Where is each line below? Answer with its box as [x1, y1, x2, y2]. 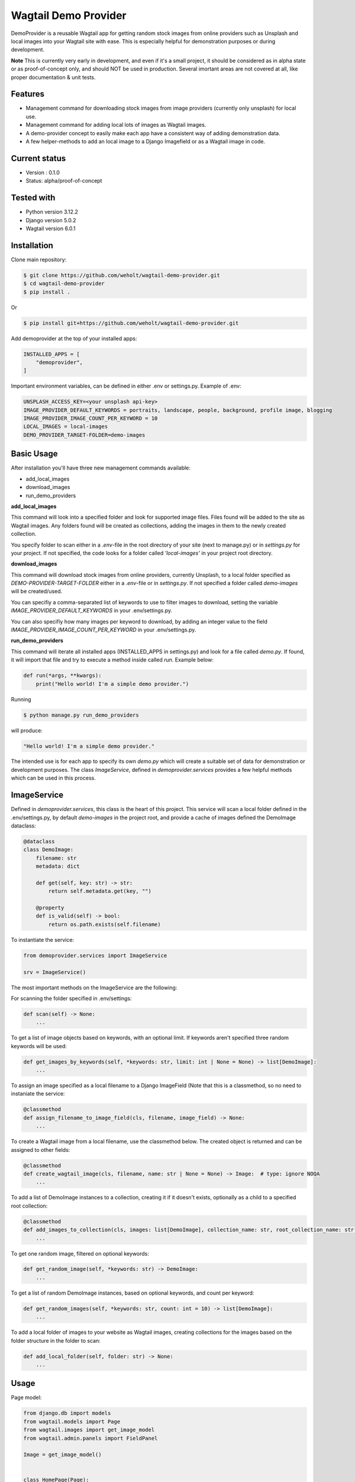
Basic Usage [11, 449, 58, 459]
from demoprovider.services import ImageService [23, 952, 167, 959]
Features [11, 89, 44, 99]
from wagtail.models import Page [23, 1418, 121, 1425]
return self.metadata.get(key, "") [48, 888, 152, 895]
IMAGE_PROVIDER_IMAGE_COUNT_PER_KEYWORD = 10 [23, 415, 158, 422]
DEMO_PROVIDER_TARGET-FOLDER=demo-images [23, 432, 146, 438]
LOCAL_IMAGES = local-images [23, 423, 108, 430]
